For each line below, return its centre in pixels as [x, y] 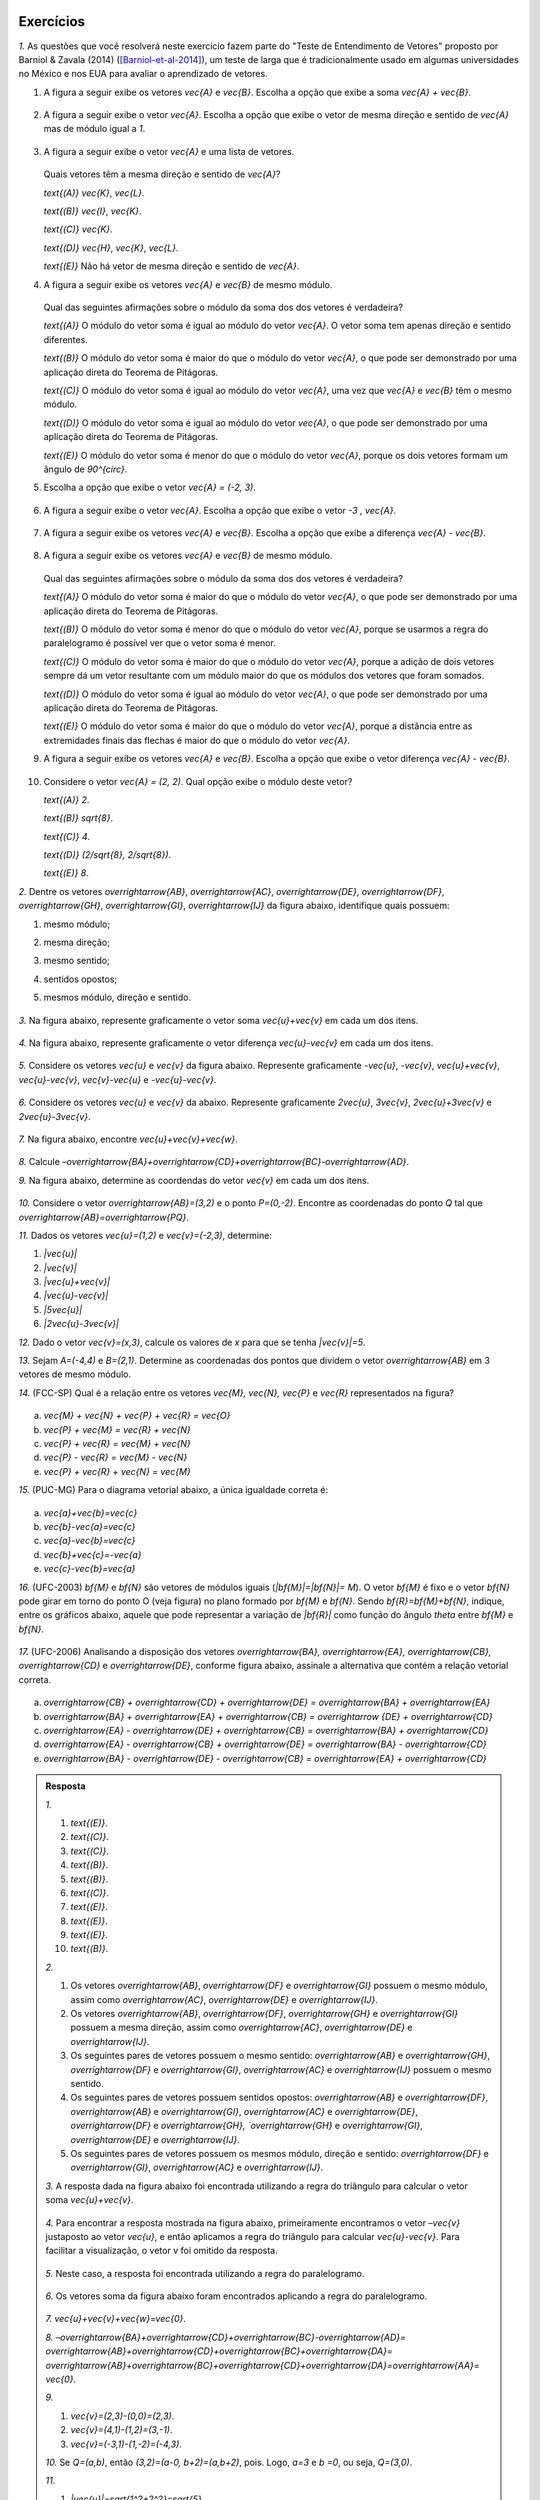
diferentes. [66, 339]
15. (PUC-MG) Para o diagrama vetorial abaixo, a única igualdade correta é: [173, 1490]
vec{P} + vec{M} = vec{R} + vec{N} [117, 1429]
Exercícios [51, 21]
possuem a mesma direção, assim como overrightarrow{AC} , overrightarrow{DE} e [242, 2027]
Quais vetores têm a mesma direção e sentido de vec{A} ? [162, 174]
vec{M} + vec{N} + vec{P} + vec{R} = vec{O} [137, 1416]
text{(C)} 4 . [67, 836]
